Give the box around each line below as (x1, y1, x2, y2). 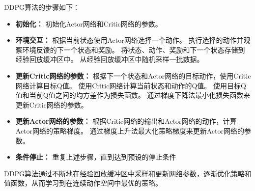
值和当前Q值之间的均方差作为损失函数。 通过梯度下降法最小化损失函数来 (15, 90, 251, 100)
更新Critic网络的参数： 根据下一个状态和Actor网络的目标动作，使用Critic (15, 70, 251, 81)
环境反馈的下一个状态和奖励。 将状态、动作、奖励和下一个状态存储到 (22, 44, 245, 55)
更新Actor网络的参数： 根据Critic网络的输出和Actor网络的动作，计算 (15, 116, 237, 126)
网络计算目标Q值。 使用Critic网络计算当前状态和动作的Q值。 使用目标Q (15, 80, 246, 90)
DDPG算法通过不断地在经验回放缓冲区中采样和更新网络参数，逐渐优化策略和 (4, 168, 252, 178)
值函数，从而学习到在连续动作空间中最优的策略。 (4, 178, 162, 188)
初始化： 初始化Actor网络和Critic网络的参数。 (15, 18, 162, 28)
